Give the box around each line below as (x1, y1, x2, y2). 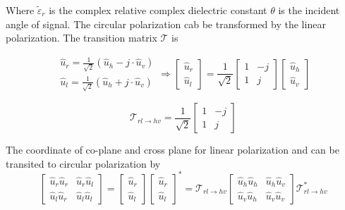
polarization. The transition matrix (6, 30, 157, 45)
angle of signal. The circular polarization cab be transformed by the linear (6, 16, 326, 31)
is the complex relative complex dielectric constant (49, 3, 267, 17)
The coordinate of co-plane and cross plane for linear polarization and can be (6, 142, 339, 157)
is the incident (278, 3, 340, 17)
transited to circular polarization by (6, 156, 161, 171)
